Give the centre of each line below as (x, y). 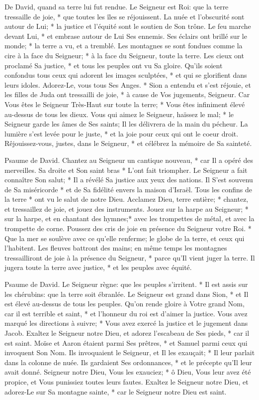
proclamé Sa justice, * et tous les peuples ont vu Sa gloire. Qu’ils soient (114, 65)
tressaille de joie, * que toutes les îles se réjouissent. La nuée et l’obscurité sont (125, 16)
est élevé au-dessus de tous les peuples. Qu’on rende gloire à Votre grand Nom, (125, 304)
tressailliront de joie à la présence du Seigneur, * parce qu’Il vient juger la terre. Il (130, 257)
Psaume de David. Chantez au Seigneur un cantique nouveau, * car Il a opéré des (129, 160)
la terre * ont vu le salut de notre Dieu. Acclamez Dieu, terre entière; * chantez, (127, 199)
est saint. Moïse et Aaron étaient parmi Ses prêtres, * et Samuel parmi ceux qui (126, 342)
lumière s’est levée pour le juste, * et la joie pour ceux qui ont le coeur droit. (122, 133)
